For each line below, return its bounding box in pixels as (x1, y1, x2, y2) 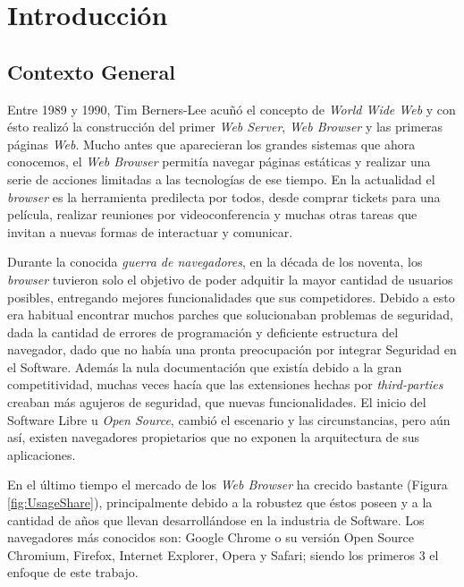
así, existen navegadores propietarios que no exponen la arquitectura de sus (7, 428, 420, 447)
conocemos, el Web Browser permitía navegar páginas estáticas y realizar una (7, 152, 431, 171)
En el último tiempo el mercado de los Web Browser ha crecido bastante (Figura (7, 475, 448, 494)
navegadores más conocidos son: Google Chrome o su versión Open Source (7, 528, 414, 547)
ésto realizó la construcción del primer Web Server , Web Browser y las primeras (7, 117, 443, 136)
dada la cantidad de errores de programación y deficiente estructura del (7, 322, 399, 341)
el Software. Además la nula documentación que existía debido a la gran (7, 357, 402, 376)
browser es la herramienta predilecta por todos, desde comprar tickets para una (7, 187, 441, 206)
